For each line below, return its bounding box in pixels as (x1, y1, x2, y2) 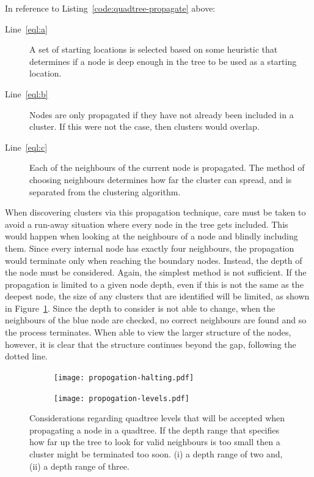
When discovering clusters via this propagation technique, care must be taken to (5, 206, 306, 219)
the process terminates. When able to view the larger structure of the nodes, (5, 326, 291, 339)
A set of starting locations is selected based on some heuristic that (29, 43, 278, 56)
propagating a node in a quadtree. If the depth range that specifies (29, 423, 280, 436)
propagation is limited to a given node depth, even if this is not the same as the (5, 277, 304, 290)
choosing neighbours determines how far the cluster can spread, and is (29, 173, 292, 186)
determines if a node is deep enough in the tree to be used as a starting (29, 54, 297, 67)
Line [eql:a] (5, 22, 48, 35)
